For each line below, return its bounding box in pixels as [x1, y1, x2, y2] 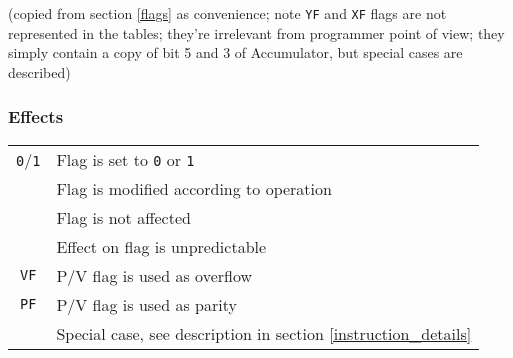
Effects [8, 104, 64, 129]
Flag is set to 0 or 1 [56, 147, 195, 171]
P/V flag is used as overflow [56, 263, 253, 287]
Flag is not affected [56, 205, 191, 229]
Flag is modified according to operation [56, 176, 332, 200]
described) [8, 61, 71, 82]
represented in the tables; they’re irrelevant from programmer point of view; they [8, 22, 505, 43]
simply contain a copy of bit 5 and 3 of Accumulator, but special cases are [8, 42, 463, 63]
